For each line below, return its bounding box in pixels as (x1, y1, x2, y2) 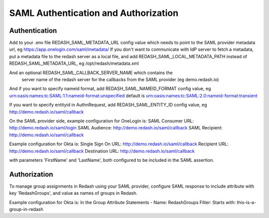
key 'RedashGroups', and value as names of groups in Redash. (9, 190, 138, 196)
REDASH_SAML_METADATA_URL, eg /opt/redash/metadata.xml (9, 60, 139, 67)
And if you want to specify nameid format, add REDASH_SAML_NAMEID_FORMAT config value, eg (9, 86, 211, 92)
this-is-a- (237, 199, 257, 205)
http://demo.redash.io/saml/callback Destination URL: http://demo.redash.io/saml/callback (9, 148, 195, 154)
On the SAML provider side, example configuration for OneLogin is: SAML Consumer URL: (9, 117, 194, 124)
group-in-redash (9, 207, 43, 212)
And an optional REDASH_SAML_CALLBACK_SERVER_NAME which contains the (9, 70, 173, 76)
